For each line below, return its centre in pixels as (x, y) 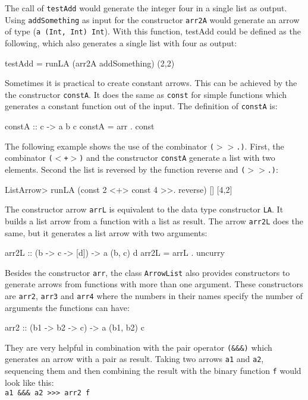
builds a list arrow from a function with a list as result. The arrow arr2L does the (154, 220)
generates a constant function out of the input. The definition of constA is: (141, 106)
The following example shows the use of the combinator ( (109, 146)
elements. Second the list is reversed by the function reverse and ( (125, 169)
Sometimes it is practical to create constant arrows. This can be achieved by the (151, 83)
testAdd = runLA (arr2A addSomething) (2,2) (90, 63)
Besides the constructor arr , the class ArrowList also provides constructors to (147, 272)
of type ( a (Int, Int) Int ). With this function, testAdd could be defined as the (153, 31)
